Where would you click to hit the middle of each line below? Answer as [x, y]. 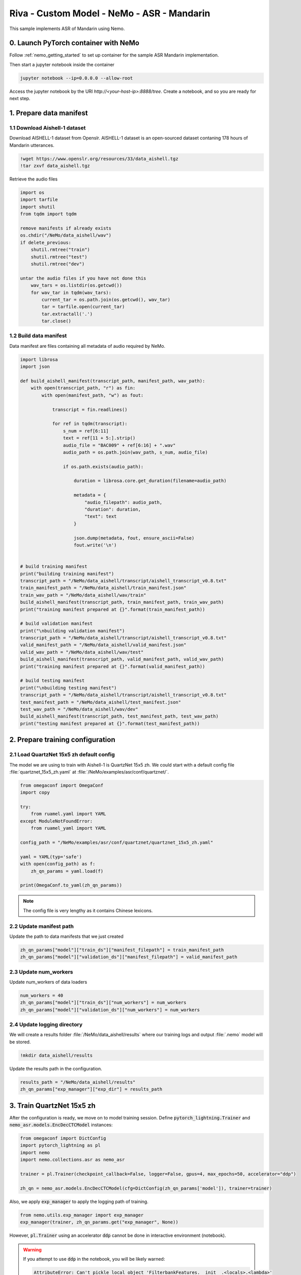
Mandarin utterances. [32, 145]
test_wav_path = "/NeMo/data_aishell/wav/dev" [79, 709]
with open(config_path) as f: [58, 864]
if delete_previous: [46, 243]
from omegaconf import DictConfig [63, 1138]
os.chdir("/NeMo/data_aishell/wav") [66, 235]
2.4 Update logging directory [46, 1025]
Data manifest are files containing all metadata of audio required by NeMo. [87, 346]
